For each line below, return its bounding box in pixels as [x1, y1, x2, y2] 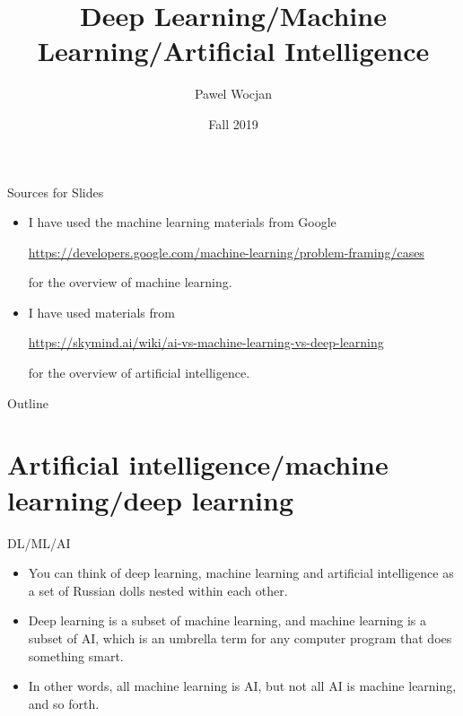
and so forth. [28, 694, 100, 712]
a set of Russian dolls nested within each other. [28, 581, 288, 599]
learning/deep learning [7, 481, 293, 518]
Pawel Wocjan [194, 84, 273, 103]
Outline [7, 393, 48, 412]
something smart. [28, 646, 124, 665]
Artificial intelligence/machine [7, 446, 389, 483]
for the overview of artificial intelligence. [28, 363, 250, 382]
